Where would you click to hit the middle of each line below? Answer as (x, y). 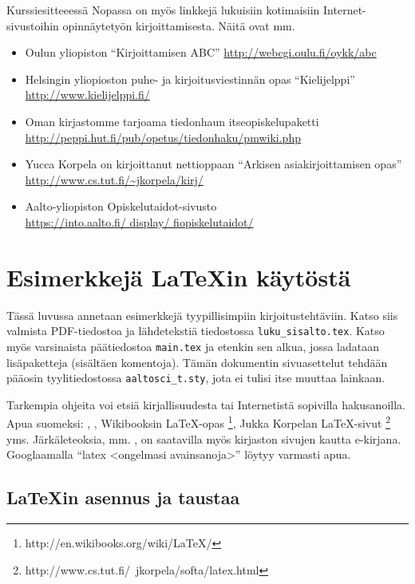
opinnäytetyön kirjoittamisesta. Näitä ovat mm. (179, 25)
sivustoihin (33, 25)
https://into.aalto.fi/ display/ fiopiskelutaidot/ (139, 221)
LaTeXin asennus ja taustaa (123, 497)
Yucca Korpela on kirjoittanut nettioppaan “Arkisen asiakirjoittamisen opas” (213, 164)
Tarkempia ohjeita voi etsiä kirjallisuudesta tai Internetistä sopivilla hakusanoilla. (206, 404)
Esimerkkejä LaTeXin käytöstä (179, 276)
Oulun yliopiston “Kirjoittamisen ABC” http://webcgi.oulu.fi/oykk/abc (201, 52)
